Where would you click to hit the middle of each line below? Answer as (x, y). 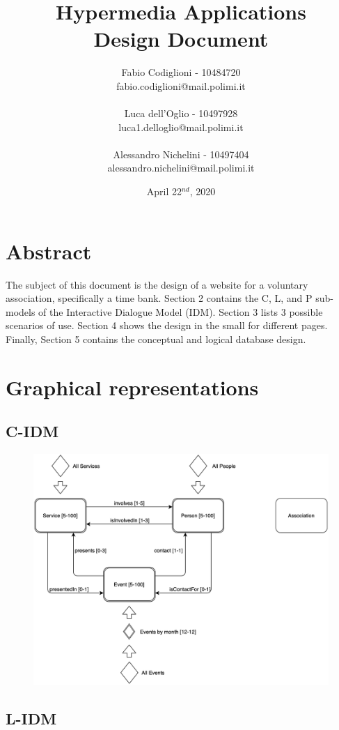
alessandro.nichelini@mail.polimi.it (181, 168)
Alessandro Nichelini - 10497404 (181, 154)
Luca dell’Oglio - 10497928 (181, 113)
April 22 (164, 191)
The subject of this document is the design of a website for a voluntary (157, 284)
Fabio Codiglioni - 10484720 (181, 72)
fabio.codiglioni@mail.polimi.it (181, 85)
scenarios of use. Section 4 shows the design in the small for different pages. (167, 325)
